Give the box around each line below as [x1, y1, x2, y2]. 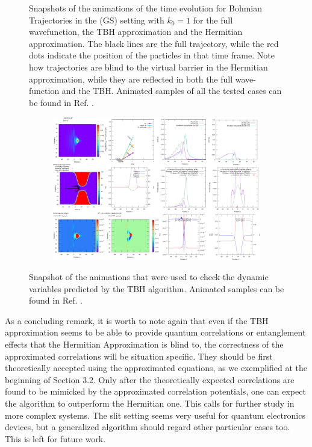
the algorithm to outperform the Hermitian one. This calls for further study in [5, 397, 295, 410]
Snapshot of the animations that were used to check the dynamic [29, 270, 269, 283]
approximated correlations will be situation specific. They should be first [5, 349, 273, 362]
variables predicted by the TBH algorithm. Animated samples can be [29, 282, 284, 295]
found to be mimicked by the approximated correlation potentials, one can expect [5, 385, 306, 398]
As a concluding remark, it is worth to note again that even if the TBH [5, 314, 269, 327]
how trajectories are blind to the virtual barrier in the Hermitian [29, 60, 268, 73]
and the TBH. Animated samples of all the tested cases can [61, 84, 282, 97]
